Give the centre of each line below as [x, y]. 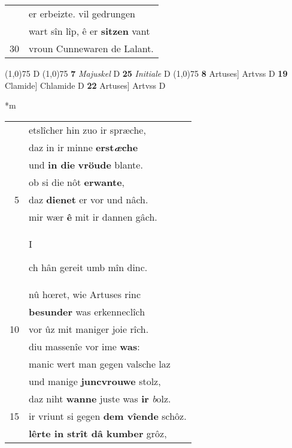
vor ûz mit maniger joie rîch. [89, 329]
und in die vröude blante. [86, 164]
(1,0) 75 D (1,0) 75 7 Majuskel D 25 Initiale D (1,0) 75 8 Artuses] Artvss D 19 [146, 73]
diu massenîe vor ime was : [84, 346]
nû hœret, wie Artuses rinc [85, 294]
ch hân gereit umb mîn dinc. [88, 267]
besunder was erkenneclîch [87, 311]
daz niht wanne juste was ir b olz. [100, 398]
